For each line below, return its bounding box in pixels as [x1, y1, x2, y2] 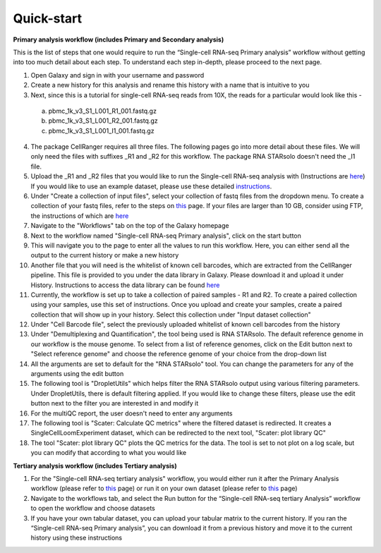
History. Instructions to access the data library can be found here [30, 281, 220, 289]
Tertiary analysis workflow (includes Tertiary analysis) [13, 461, 177, 470]
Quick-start [13, 11, 83, 26]
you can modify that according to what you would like [30, 449, 187, 457]
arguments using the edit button [30, 370, 124, 378]
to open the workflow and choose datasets [30, 504, 155, 513]
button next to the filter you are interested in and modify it [30, 399, 199, 408]
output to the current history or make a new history [30, 251, 179, 260]
